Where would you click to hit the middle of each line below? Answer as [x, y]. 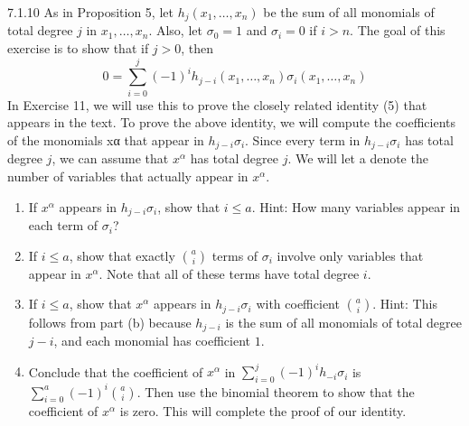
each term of [63, 225]
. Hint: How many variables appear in [356, 206]
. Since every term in [303, 139]
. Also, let [175, 30]
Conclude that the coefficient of [116, 371]
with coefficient [298, 304]
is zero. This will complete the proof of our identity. [263, 411]
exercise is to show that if [78, 48]
